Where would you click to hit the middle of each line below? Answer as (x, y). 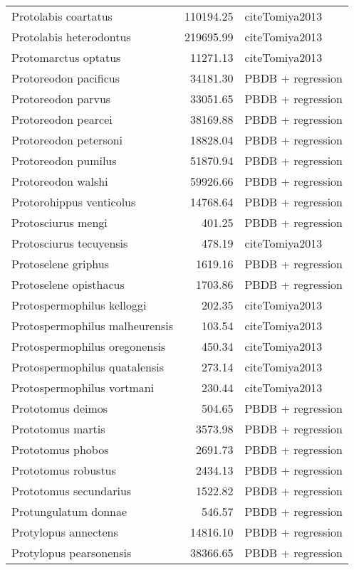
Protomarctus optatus (66, 57)
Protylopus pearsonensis (72, 553)
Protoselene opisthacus (68, 284)
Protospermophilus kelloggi (79, 305)
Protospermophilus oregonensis (89, 346)
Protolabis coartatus (62, 16)
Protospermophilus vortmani (83, 387)
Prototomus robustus (64, 470)
